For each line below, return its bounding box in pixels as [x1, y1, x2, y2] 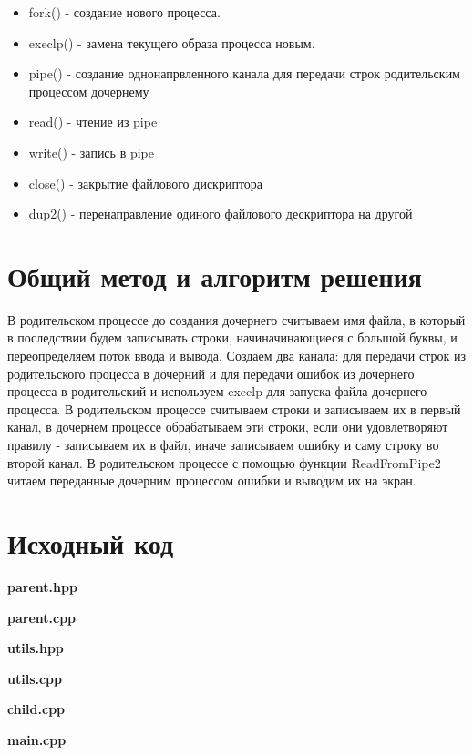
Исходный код [7, 525, 174, 561]
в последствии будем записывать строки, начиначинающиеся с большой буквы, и [7, 328, 458, 347]
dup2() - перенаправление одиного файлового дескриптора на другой [28, 204, 413, 223]
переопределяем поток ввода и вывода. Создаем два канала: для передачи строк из [7, 346, 466, 365]
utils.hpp [7, 638, 64, 658]
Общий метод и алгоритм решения [7, 257, 422, 294]
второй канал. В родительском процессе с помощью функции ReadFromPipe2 [7, 453, 441, 472]
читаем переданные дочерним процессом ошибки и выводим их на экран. [7, 471, 416, 490]
